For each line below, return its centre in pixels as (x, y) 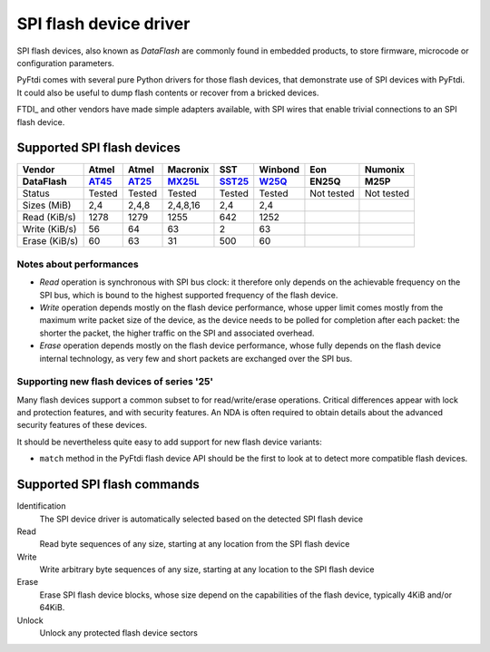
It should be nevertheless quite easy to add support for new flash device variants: (169, 442)
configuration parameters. (66, 63)
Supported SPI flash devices (98, 148)
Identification (41, 506)
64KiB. (52, 608)
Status (36, 193)
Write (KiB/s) (49, 229)
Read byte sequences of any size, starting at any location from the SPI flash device (195, 544)
